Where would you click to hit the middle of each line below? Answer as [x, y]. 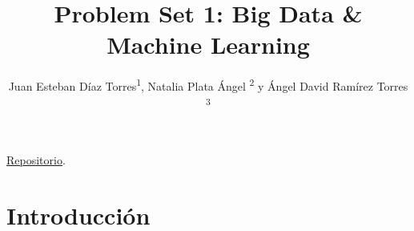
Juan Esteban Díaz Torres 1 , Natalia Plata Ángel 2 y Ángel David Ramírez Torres [208, 85]
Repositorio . [36, 159]
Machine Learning [208, 45]
